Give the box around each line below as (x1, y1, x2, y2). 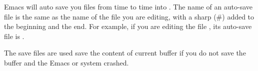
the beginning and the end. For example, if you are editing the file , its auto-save (4, 21, 252, 31)
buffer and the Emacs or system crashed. (4, 57, 129, 67)
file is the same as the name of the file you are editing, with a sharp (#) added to (4, 11, 254, 21)
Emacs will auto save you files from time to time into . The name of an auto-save (4, 1, 253, 11)
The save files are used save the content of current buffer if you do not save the (4, 47, 246, 58)
